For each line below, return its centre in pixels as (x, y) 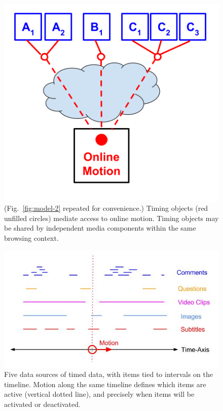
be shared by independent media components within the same (100, 228)
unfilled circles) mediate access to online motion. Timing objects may (111, 218)
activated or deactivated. (42, 404)
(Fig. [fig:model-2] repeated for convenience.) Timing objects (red (106, 208)
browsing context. (31, 238)
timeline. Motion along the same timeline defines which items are (105, 384)
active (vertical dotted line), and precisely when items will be (99, 394)
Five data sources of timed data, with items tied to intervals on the (108, 374)
